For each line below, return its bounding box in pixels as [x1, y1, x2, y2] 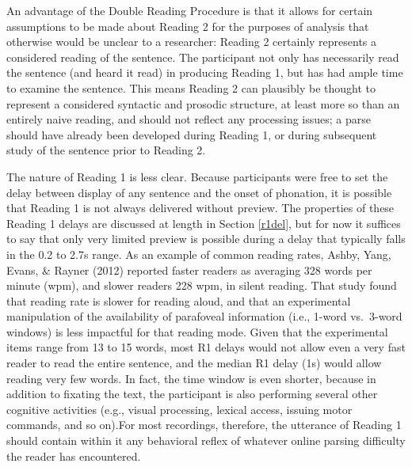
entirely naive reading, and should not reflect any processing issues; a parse [6, 111, 372, 127]
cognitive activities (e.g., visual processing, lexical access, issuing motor [6, 401, 353, 417]
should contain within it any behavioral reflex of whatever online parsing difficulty [6, 432, 406, 449]
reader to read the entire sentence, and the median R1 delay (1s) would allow [6, 355, 382, 371]
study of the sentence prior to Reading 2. [6, 142, 206, 158]
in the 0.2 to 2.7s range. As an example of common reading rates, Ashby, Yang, [6, 245, 391, 262]
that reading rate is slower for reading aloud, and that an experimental [6, 292, 351, 309]
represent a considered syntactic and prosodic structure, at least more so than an [6, 95, 400, 112]
